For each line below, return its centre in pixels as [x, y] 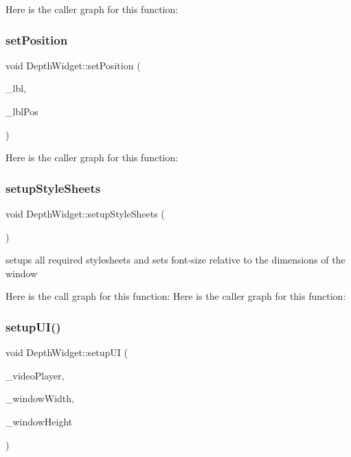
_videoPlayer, [35, 375]
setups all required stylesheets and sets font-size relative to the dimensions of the [175, 260]
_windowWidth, [40, 398]
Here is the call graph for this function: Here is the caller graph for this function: [176, 296]
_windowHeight [39, 421]
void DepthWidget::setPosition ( [73, 65]
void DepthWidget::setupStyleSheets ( [85, 213]
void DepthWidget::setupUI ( [67, 352]
